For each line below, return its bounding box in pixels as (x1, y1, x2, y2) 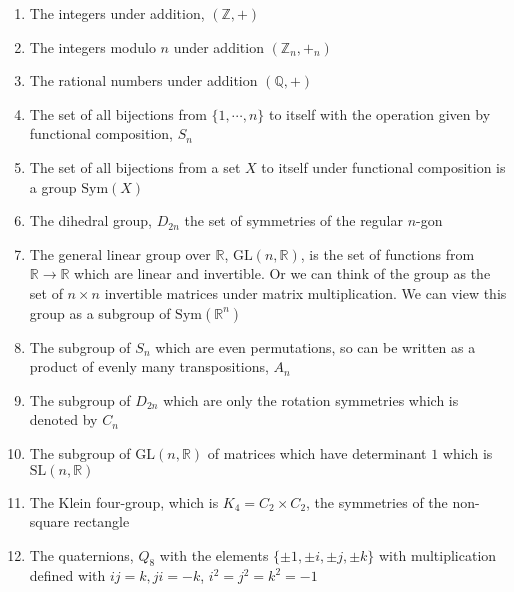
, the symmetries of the (306, 491, 448, 512)
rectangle (73, 511, 130, 532)
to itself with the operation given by (269, 103, 491, 124)
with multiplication (379, 544, 497, 565)
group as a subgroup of (29, 302, 171, 323)
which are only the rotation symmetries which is (163, 389, 459, 410)
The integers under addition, (29, 3, 205, 23)
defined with (29, 565, 106, 586)
